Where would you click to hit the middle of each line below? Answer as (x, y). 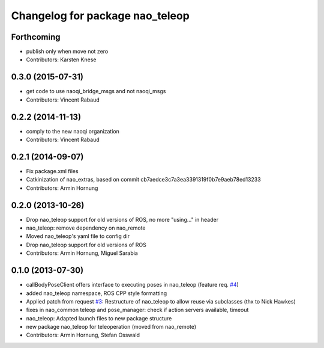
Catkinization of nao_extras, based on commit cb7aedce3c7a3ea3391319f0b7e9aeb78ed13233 (143, 180)
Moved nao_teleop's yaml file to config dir (78, 236)
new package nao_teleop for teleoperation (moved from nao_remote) (111, 327)
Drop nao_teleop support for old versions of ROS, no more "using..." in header (122, 219)
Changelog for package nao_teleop (100, 16)
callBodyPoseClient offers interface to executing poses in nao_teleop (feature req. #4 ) (133, 285)
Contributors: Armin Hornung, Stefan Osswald (83, 335)
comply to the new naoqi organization (73, 131)
